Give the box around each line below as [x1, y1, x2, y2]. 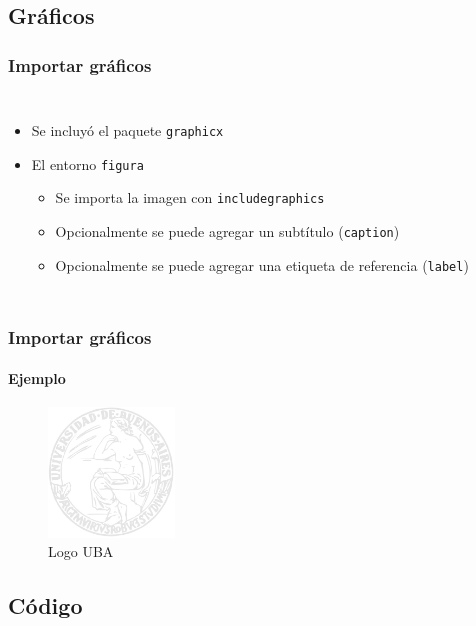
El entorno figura [31, 153, 144, 174]
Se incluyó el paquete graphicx [31, 120, 224, 140]
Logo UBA [48, 541, 114, 562]
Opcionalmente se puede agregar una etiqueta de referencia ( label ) [55, 254, 469, 275]
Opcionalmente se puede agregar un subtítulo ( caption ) [55, 220, 400, 241]
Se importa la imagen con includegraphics [55, 187, 325, 208]
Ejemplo [8, 367, 66, 388]
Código [8, 590, 83, 621]
